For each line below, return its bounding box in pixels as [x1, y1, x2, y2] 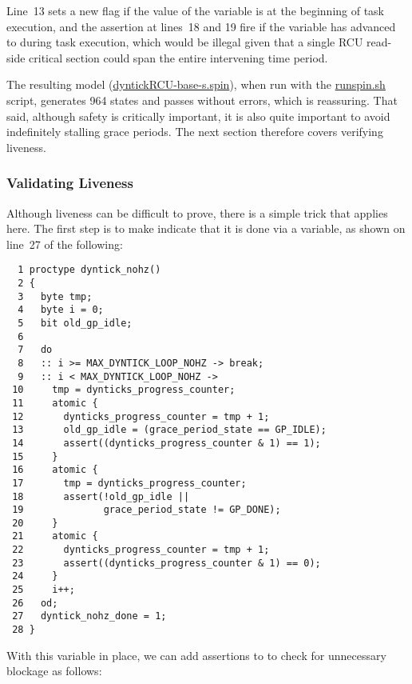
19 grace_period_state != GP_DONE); [12, 504, 281, 516]
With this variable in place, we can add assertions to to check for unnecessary [6, 646, 386, 663]
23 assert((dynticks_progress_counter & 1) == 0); [12, 557, 321, 569]
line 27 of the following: [6, 235, 123, 252]
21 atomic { [12, 530, 98, 542]
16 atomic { [12, 464, 98, 476]
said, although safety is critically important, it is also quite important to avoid [6, 107, 390, 124]
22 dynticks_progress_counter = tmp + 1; [12, 544, 270, 556]
